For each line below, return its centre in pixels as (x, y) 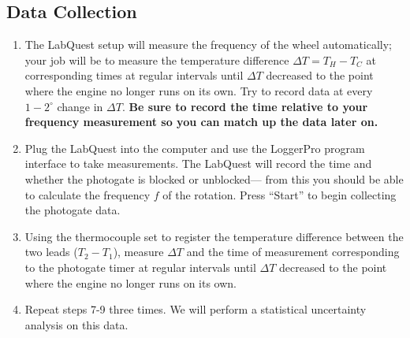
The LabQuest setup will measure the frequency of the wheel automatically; (209, 45)
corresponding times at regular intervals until (134, 75)
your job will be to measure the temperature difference (157, 59)
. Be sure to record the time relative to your (245, 106)
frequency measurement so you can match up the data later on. (201, 122)
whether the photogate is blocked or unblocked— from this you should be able (214, 178)
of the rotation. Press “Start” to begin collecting (280, 194)
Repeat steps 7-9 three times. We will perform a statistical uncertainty (196, 309)
